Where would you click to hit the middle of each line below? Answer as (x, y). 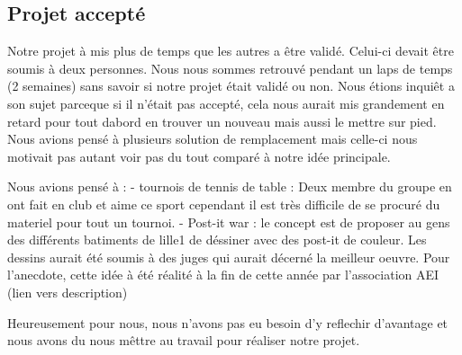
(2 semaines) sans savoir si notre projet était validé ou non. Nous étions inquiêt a (231, 86)
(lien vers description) (68, 292)
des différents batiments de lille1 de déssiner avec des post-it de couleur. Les (217, 240)
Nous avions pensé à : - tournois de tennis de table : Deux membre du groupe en (230, 186)
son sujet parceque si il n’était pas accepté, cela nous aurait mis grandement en (226, 103)
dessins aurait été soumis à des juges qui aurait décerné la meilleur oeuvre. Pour (229, 257)
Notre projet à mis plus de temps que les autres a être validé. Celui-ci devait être (231, 51)
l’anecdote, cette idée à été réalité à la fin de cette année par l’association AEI (223, 275)
